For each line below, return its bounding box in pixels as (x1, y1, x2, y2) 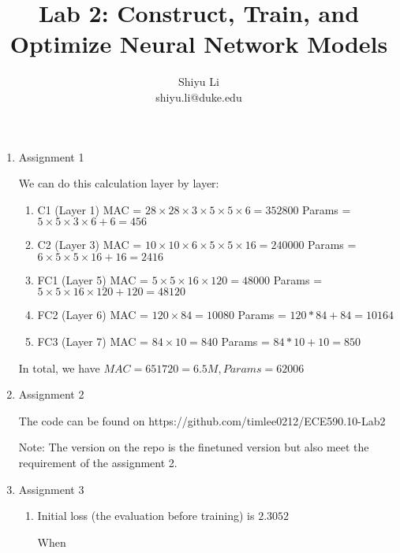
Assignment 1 (18, 148, 84, 165)
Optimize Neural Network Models (9, 28, 388, 60)
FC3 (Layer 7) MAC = (37, 333, 148, 350)
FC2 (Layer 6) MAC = (37, 306, 148, 323)
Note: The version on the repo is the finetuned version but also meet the (18, 439, 369, 455)
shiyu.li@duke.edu (155, 88, 242, 105)
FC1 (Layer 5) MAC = (37, 271, 148, 288)
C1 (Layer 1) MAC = (37, 201, 142, 217)
